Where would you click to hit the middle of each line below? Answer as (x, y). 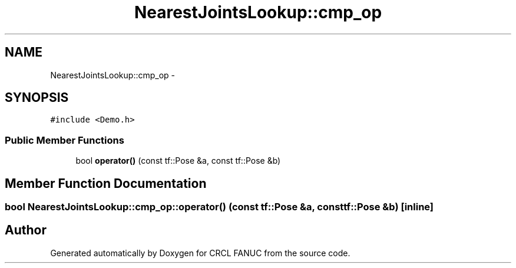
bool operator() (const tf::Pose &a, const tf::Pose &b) (178, 161)
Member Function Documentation (106, 183)
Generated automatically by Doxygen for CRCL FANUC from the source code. (200, 253)
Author (26, 230)
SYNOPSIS (37, 98)
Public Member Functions (64, 140)
